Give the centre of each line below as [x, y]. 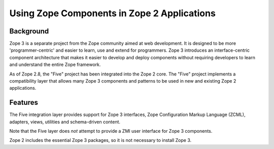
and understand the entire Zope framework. [55, 65]
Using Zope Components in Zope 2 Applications [112, 13]
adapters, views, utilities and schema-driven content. [65, 122]
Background [29, 31]
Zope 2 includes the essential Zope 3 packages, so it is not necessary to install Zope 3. [100, 140]
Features [24, 103]
